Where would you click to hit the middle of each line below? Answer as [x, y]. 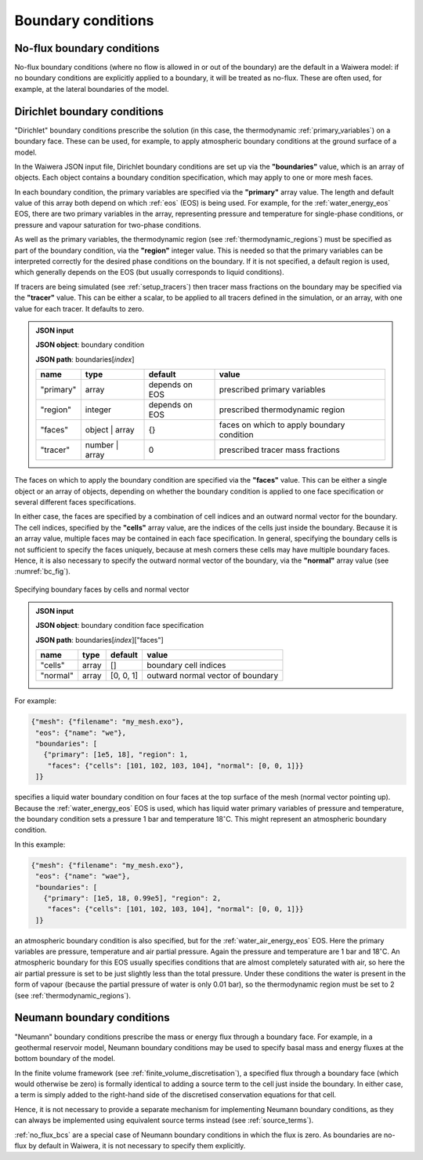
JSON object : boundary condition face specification [120, 626]
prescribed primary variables [272, 390]
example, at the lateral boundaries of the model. [92, 89]
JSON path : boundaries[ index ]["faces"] [99, 640]
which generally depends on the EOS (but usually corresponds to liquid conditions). [150, 272]
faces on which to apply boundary [282, 425]
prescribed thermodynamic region [282, 410]
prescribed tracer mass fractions [280, 450]
